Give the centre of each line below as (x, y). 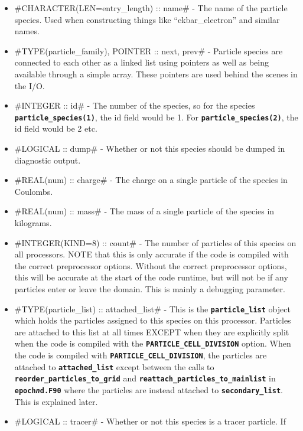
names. (27, 31)
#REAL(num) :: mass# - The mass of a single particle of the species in (144, 211)
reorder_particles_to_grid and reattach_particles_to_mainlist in (145, 378)
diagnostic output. (48, 160)
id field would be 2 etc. (56, 128)
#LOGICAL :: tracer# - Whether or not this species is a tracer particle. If (150, 421)
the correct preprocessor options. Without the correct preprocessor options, (151, 265)
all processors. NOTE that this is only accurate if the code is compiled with (151, 254)
